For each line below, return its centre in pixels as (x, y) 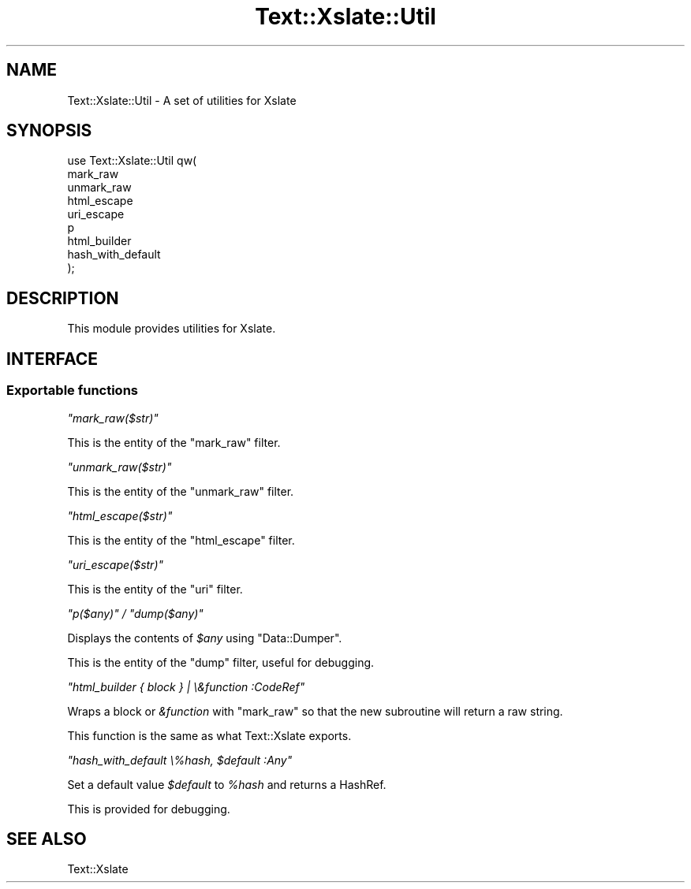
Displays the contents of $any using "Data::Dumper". (205, 638)
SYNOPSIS (49, 131)
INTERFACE (52, 359)
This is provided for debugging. (149, 809)
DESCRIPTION (63, 298)
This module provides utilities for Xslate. (172, 329)
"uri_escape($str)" (116, 564)
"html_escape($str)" (120, 515)
